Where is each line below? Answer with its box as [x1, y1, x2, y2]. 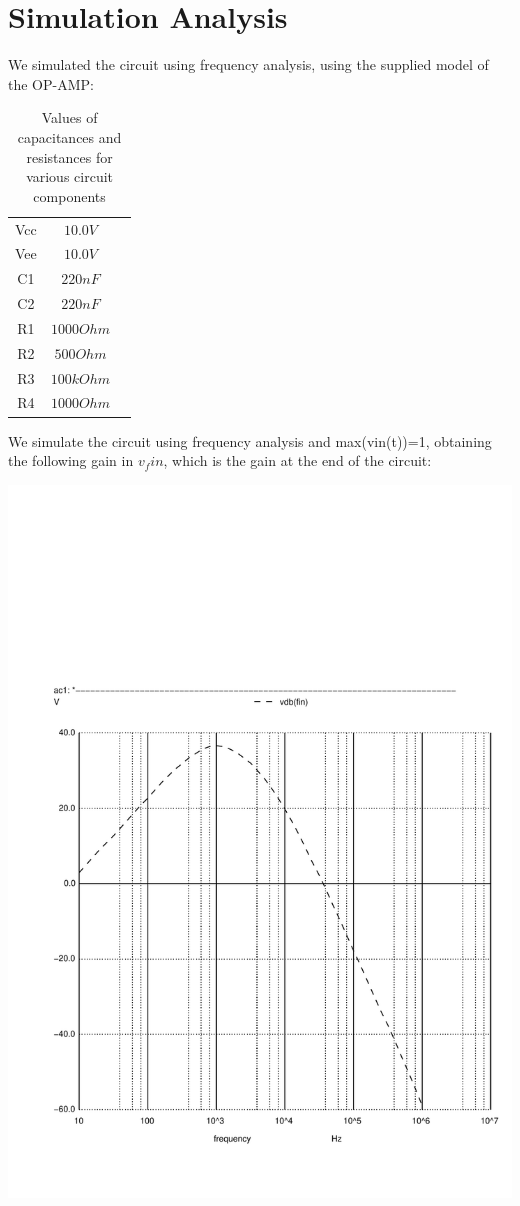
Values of [41, 107, 98, 128]
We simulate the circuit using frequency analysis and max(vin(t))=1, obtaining [8, 430, 492, 451]
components [33, 185, 106, 206]
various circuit [26, 166, 114, 187]
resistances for [26, 146, 113, 167]
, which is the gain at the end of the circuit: [163, 450, 432, 471]
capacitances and [17, 126, 122, 147]
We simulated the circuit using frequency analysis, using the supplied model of [8, 54, 489, 75]
